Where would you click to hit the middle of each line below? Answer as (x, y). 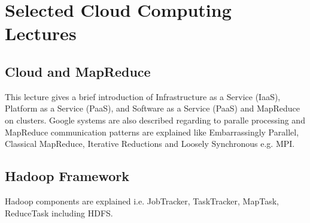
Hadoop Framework (67, 176)
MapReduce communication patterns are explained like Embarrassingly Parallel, (152, 132)
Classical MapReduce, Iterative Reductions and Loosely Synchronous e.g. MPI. (150, 144)
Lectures (41, 33)
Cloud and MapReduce (78, 71)
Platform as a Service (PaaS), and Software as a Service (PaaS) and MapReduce (153, 108)
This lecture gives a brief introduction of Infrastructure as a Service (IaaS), (143, 96)
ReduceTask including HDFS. (59, 213)
